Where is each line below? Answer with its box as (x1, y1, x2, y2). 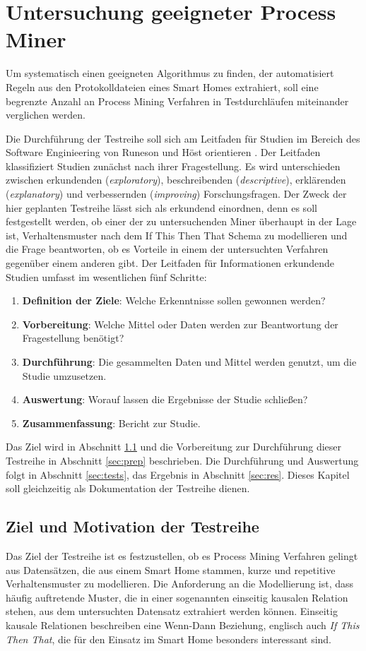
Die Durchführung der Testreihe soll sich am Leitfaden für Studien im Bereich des (6, 131, 360, 145)
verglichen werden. (6, 107, 85, 122)
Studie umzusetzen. (22, 368, 107, 383)
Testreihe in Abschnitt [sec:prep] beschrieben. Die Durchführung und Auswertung (6, 453, 359, 467)
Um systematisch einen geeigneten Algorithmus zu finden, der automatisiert (6, 66, 334, 80)
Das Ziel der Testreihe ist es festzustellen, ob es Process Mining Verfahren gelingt (6, 548, 358, 563)
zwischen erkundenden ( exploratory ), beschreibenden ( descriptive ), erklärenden (6, 172, 346, 187)
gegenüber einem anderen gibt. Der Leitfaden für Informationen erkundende (6, 256, 335, 270)
